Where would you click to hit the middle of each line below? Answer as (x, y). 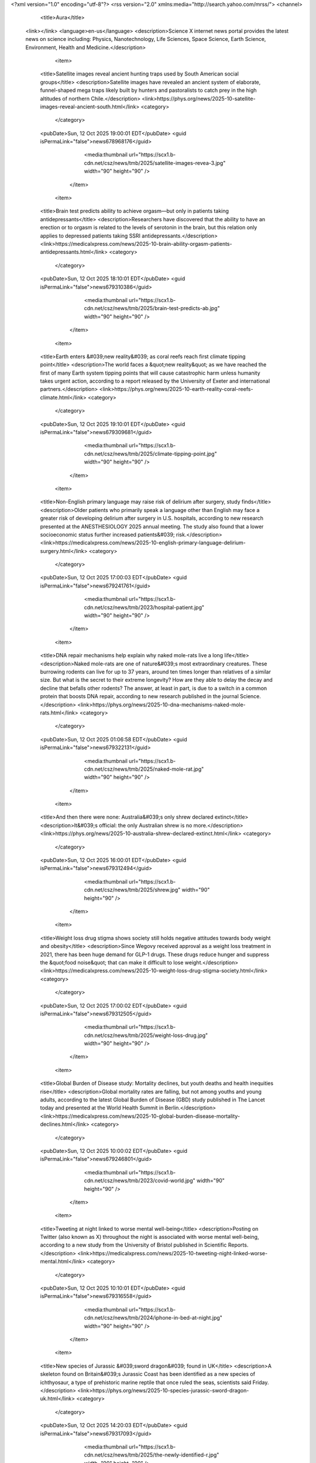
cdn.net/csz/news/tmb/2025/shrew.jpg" (132, 890)
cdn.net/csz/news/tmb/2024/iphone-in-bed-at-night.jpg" (153, 1318)
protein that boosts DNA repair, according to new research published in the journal (140, 696)
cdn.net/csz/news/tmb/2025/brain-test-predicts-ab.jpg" (152, 308)
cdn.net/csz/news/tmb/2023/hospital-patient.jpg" (144, 607)
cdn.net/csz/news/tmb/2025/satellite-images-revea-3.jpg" (155, 163)
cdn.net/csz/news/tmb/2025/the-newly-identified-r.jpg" (152, 1455)
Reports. (238, 1245)
